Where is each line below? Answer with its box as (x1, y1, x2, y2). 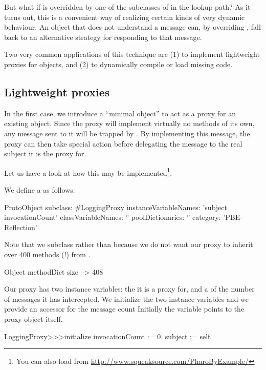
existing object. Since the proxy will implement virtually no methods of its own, (4, 118, 255, 129)
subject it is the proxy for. (4, 148, 86, 159)
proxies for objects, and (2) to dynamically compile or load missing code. (4, 58, 233, 69)
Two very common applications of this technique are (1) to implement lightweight (4, 49, 260, 59)
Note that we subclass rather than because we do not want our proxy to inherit (4, 239, 253, 250)
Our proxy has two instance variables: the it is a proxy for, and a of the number (4, 283, 255, 294)
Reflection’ (4, 221, 37, 232)
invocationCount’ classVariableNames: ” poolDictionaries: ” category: (4, 212, 221, 222)
